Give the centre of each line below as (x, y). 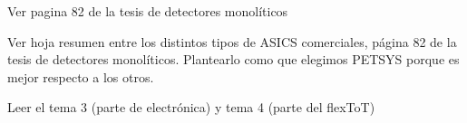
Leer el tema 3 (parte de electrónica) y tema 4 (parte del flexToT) (191, 107)
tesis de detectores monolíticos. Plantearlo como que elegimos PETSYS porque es (233, 59)
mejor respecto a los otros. (81, 76)
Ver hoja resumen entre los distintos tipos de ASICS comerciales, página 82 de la (232, 41)
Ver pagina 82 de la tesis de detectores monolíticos (148, 11)
